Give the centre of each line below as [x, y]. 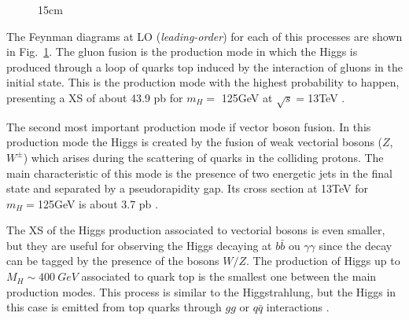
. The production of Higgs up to [323, 261]
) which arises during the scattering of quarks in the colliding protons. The [203, 157]
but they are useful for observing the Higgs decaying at [139, 245]
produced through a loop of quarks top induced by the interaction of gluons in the [204, 66]
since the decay [356, 245]
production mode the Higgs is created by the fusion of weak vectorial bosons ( [195, 142]
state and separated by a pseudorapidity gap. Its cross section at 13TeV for [187, 188]
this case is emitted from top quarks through [114, 307]
